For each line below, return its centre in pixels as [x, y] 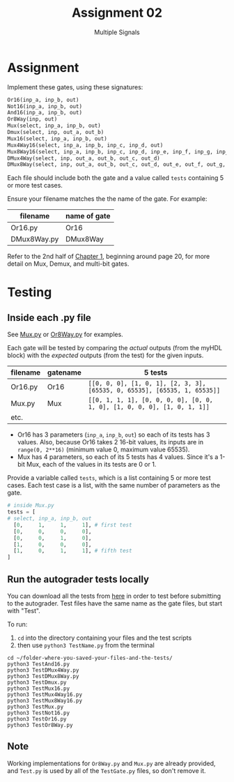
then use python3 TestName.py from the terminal [86, 645]
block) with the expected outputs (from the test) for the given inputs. [106, 355]
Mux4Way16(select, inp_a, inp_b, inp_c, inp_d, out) [85, 145]
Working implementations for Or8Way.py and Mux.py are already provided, [111, 763]
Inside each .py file [49, 318]
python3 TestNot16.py [39, 713]
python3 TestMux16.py [39, 689]
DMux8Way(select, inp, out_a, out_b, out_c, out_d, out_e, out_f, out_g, [117, 165]
